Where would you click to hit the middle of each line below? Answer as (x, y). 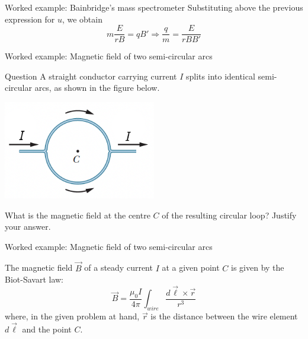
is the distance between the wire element (224, 316)
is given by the (258, 267)
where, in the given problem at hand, (72, 316)
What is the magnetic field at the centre (78, 215)
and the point (47, 329)
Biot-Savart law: (34, 279)
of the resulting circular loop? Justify (229, 215)
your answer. (28, 226)
